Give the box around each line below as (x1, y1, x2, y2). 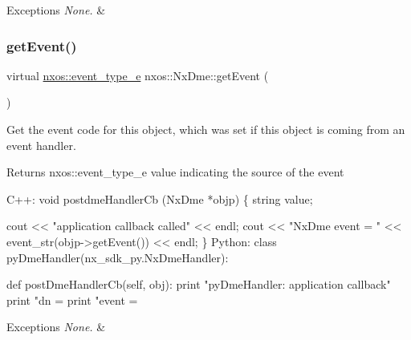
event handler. (6, 136, 76, 153)
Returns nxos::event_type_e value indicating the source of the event (6, 164, 344, 180)
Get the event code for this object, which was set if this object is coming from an (6, 121, 405, 137)
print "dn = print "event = (6, 291, 138, 308)
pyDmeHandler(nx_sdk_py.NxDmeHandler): (6, 249, 229, 265)
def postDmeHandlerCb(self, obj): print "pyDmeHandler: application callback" (6, 276, 391, 293)
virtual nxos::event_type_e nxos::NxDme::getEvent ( (6, 67, 269, 83)
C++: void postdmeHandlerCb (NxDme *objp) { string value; (6, 190, 313, 207)
